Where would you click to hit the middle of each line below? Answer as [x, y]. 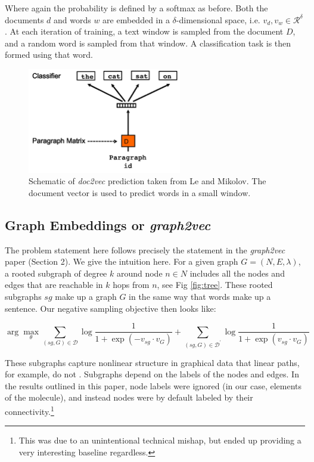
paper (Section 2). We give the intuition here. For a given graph [122, 261]
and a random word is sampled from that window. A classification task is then [148, 43]
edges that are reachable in [54, 285]
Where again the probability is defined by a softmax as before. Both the [136, 8]
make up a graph [86, 296]
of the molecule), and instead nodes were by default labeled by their [129, 397]
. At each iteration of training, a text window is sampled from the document [144, 31]
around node [139, 273]
